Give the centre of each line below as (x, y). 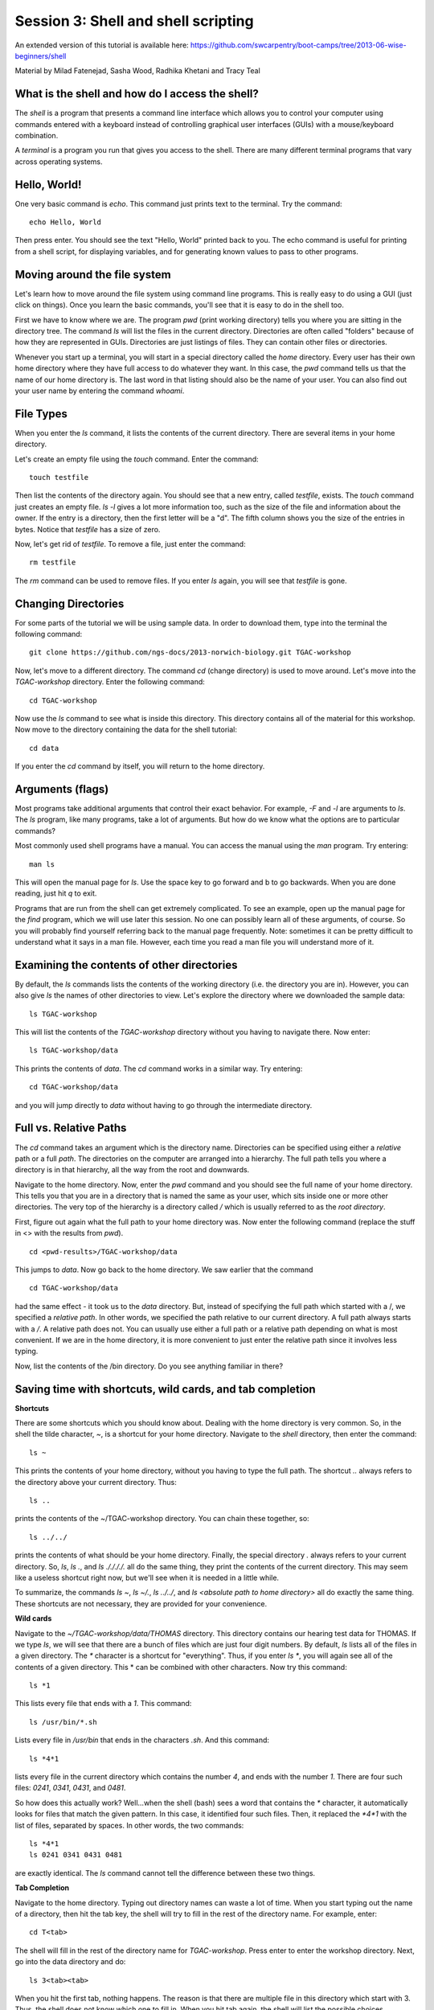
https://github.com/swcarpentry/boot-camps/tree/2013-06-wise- (298, 45)
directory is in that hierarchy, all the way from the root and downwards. (132, 1170)
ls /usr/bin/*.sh (63, 1722)
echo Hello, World (66, 222)
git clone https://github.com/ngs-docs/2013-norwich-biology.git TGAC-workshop (190, 652)
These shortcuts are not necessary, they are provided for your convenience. (141, 1603)
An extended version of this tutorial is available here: (102, 45)
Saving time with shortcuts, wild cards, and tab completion (166, 1389)
